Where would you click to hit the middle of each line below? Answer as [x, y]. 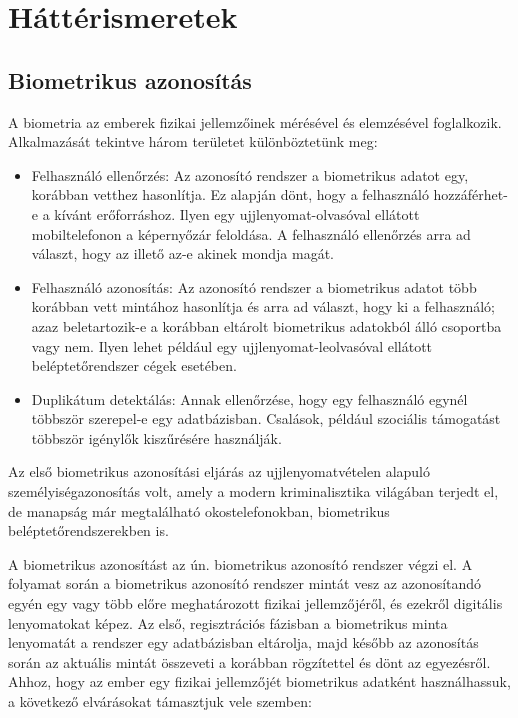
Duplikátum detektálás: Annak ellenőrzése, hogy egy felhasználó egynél [249, 398]
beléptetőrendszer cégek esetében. [134, 365]
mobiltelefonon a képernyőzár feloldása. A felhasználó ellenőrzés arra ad [251, 233]
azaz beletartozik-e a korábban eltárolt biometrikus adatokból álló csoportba [266, 325]
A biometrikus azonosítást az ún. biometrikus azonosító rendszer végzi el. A [240, 563]
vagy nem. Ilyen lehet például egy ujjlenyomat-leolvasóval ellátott [232, 345]
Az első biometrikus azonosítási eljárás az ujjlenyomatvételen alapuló [219, 471]
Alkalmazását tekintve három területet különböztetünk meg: [193, 141]
